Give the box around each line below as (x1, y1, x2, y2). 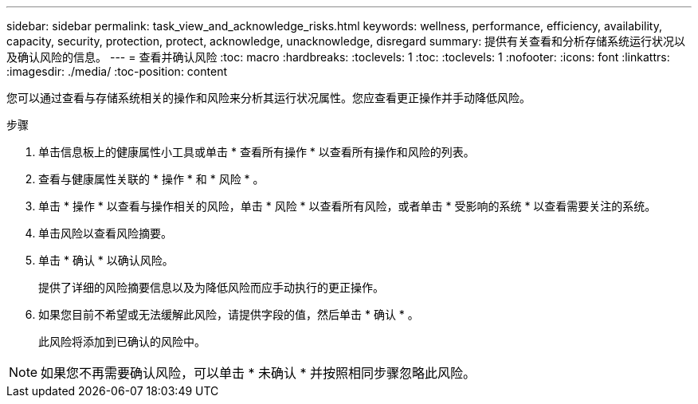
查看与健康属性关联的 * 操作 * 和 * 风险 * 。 (38, 172, 265, 186)
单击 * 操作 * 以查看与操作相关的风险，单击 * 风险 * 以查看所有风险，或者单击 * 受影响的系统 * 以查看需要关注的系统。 (38, 199, 657, 213)
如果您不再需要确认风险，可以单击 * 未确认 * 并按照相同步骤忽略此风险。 (41, 365, 476, 381)
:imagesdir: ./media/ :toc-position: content (6, 65, 227, 78)
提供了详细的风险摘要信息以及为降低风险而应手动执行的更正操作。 (38, 280, 384, 294)
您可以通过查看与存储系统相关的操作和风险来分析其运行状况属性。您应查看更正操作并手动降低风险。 (6, 91, 531, 104)
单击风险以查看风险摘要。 (38, 226, 172, 240)
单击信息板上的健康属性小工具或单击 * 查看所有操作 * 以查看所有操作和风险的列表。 (38, 145, 475, 159)
